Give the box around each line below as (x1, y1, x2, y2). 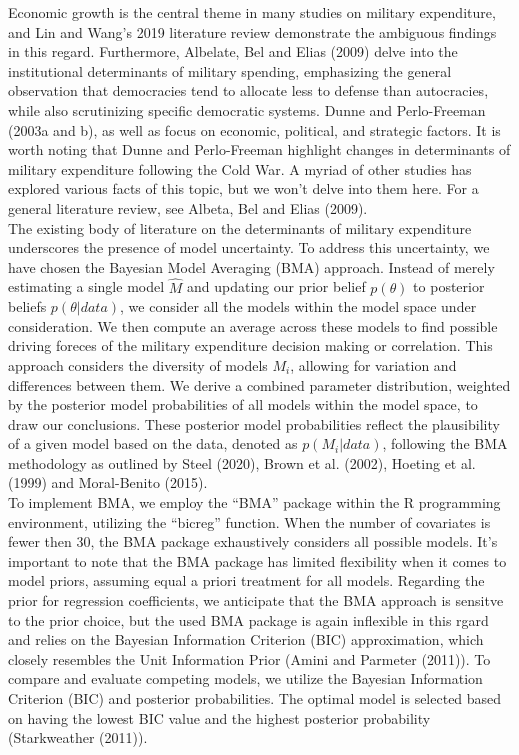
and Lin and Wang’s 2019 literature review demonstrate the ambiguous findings (8, 21, 497, 42)
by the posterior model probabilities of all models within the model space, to (8, 394, 478, 415)
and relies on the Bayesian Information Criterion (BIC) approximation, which (8, 629, 484, 650)
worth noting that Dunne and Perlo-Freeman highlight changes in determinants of (8, 139, 511, 160)
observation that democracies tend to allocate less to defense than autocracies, (8, 80, 489, 101)
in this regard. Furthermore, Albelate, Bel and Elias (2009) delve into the (8, 41, 458, 62)
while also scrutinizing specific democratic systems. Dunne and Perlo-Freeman (8, 99, 486, 120)
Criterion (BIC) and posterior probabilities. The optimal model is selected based (8, 688, 502, 708)
